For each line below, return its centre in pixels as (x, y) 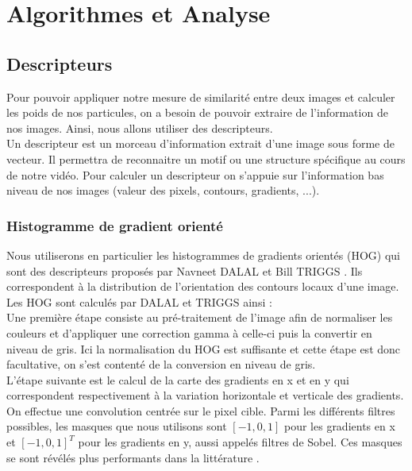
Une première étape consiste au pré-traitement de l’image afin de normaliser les (200, 317)
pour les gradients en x (339, 426)
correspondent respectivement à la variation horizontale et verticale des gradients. (205, 395)
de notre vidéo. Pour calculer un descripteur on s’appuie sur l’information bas (195, 174)
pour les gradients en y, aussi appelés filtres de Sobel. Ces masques (240, 442)
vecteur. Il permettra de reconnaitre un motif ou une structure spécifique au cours (206, 158)
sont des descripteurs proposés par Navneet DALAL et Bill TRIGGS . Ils (185, 270)
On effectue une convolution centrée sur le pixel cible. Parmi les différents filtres (201, 410)
